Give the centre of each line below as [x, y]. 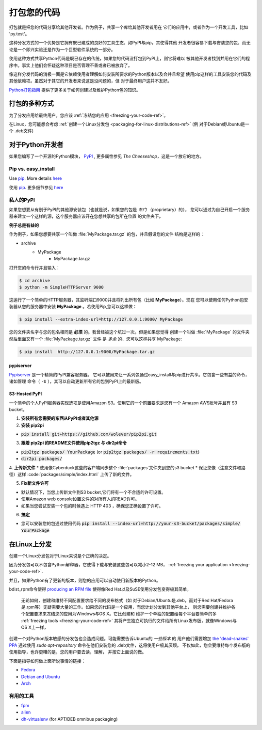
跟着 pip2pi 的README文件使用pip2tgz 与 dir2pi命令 [74, 443]
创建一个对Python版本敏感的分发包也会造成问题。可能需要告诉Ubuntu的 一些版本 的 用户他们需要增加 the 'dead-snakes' [129, 638]
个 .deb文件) [21, 131]
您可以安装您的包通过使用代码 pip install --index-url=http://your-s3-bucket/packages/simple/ [131, 524]
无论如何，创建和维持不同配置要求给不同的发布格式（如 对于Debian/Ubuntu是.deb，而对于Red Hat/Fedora [127, 600]
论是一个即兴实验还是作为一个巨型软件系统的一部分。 [62, 49]
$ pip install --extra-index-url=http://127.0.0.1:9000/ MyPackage [101, 319]
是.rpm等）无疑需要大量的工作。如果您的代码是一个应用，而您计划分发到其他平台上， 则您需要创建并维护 [126, 607]
